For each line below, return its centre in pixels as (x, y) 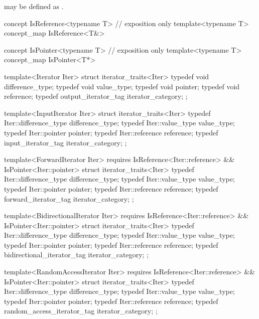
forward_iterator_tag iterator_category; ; (69, 198)
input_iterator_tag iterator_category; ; (66, 142)
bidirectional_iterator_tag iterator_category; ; (77, 255)
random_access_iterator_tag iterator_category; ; (81, 311)
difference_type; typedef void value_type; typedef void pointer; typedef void (122, 86)
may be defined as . (34, 6)
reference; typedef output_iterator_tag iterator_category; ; (96, 96)
